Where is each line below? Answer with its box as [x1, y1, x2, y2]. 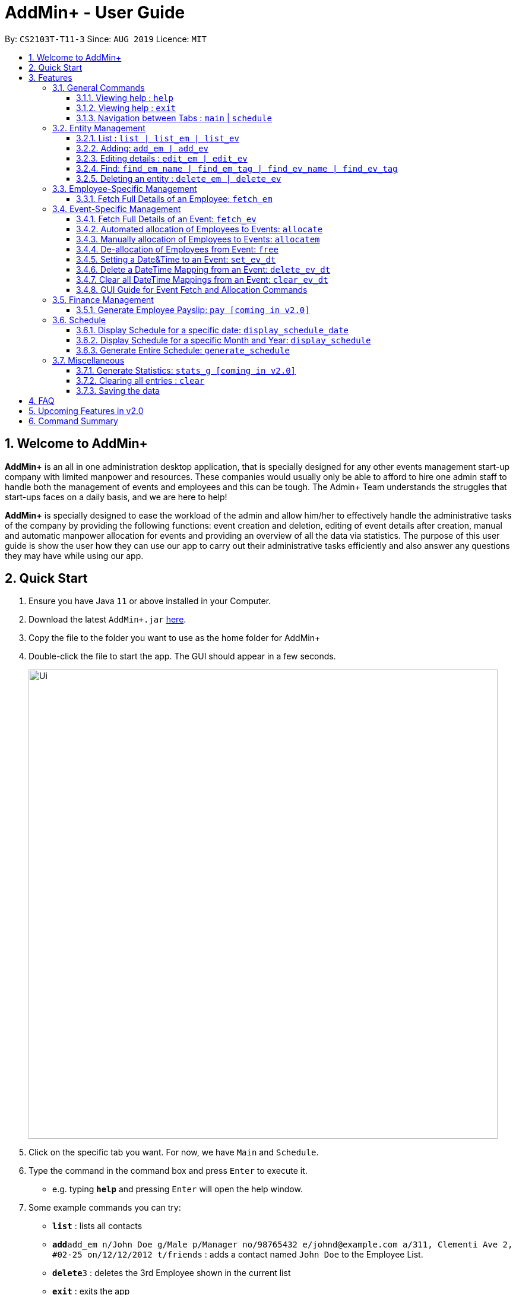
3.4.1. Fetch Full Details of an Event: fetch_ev [76, 213, 257, 224]
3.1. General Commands [52, 82, 145, 93]
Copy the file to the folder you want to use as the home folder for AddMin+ [29, 633, 321, 643]
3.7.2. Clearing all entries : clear [76, 375, 205, 386]
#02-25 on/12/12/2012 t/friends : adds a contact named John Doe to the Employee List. [52, 1249, 423, 1260]
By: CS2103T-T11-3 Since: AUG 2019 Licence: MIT [5, 33, 207, 44]
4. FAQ [29, 395, 55, 406]
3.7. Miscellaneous [52, 355, 125, 365]
